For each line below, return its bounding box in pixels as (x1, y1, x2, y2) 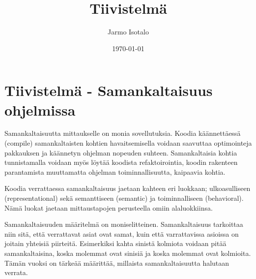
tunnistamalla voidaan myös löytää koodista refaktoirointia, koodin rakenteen (4, 157, 238, 167)
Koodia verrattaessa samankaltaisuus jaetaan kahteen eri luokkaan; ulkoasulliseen (4, 183, 251, 193)
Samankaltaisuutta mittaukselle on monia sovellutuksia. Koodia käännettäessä (4, 128, 241, 138)
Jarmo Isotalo (108, 27, 149, 37)
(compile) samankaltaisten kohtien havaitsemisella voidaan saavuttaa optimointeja (4, 138, 252, 148)
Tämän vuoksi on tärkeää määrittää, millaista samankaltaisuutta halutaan (4, 257, 229, 268)
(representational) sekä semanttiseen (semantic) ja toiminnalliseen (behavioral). (4, 193, 244, 203)
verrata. (4, 267, 28, 278)
